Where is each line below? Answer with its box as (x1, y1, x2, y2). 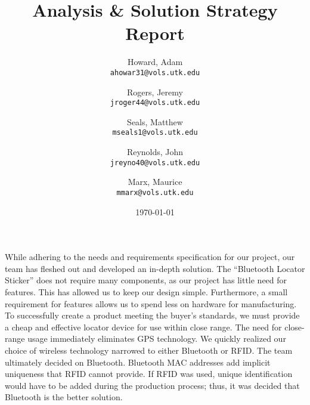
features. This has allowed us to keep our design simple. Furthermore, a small (5, 285, 288, 298)
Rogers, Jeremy (127, 85, 183, 98)
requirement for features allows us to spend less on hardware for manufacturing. (5, 297, 297, 310)
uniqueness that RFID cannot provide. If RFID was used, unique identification (5, 367, 293, 380)
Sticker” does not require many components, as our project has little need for (5, 274, 287, 286)
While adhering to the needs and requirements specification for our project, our (5, 251, 295, 263)
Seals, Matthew (127, 115, 183, 128)
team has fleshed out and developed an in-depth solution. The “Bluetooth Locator (5, 262, 305, 274)
